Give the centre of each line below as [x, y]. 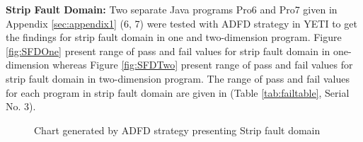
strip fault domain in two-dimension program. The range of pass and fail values [178, 78]
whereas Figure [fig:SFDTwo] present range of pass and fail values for [203, 65]
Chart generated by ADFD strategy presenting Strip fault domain [177, 130]
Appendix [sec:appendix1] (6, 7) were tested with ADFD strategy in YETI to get [181, 23]
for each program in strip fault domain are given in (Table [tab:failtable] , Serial [178, 92]
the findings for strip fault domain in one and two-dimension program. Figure [174, 37]
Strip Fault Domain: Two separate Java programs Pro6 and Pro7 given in [172, 9]
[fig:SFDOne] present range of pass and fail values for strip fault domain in [168, 51]
